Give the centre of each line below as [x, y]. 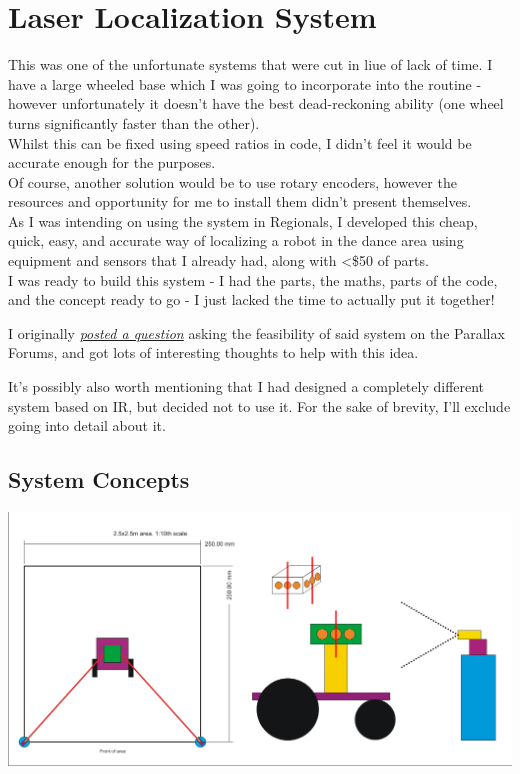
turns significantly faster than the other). [134, 122]
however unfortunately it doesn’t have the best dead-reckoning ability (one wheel [256, 103]
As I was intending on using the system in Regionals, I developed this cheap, [243, 220]
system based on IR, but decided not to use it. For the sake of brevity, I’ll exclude [259, 405]
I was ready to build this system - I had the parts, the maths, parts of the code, [253, 279]
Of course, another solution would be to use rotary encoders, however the [232, 181]
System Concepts [99, 479]
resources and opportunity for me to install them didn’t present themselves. [240, 201]
